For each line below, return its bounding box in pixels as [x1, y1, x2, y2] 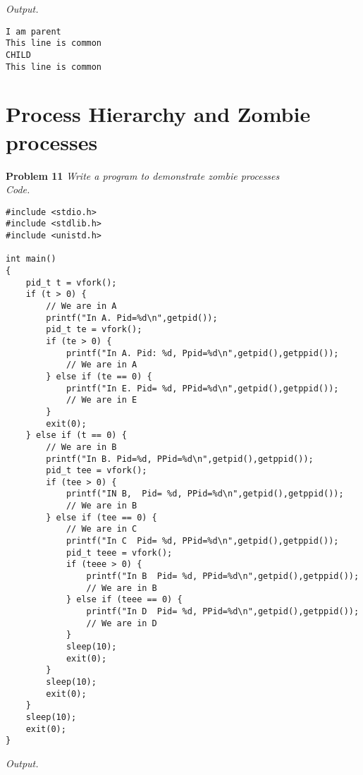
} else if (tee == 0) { [46, 512, 157, 523]
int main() [6, 254, 56, 264]
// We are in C [66, 524, 137, 535]
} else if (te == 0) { [46, 371, 152, 382]
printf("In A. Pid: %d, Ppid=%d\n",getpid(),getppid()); [66, 348, 339, 358]
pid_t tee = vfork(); [46, 465, 147, 476]
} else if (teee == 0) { [66, 594, 183, 605]
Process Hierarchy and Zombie [6, 99, 311, 128]
